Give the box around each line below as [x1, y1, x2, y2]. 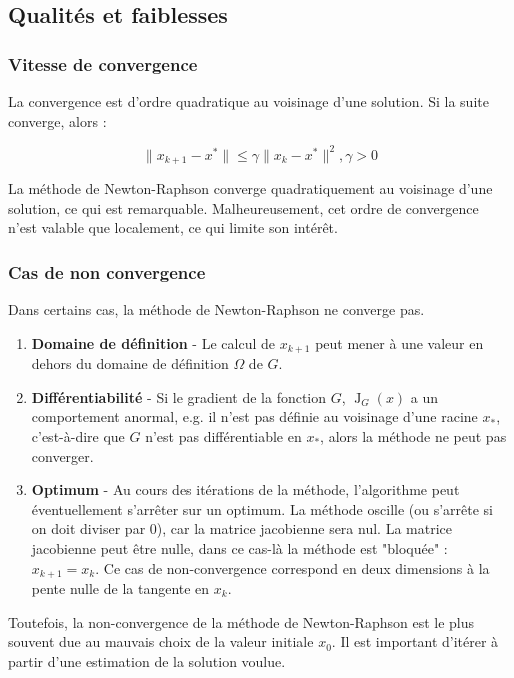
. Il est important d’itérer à [331, 631, 499, 652]
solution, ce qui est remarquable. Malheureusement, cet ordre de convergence [8, 197, 479, 218]
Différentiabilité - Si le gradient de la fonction [31, 386, 327, 407]
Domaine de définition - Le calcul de [31, 332, 275, 353]
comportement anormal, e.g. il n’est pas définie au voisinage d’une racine [31, 406, 478, 427]
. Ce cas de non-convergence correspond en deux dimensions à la [95, 557, 490, 578]
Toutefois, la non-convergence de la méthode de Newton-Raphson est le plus [8, 611, 475, 632]
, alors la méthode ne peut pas [320, 425, 507, 446]
